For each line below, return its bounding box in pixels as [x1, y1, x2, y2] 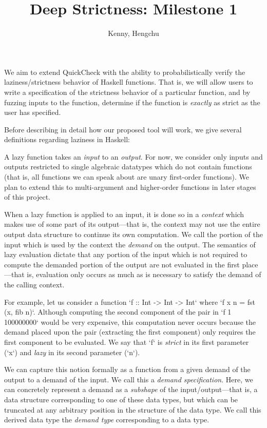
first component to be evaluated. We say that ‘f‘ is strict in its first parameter [4, 336, 249, 347]
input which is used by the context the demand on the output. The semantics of [4, 239, 256, 249]
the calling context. [4, 279, 65, 289]
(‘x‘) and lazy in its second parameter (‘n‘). [4, 346, 140, 357]
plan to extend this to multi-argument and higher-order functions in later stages [4, 181, 256, 192]
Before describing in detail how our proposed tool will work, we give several [4, 124, 242, 134]
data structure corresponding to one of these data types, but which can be [4, 394, 238, 404]
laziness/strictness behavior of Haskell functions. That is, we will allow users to [4, 76, 253, 87]
